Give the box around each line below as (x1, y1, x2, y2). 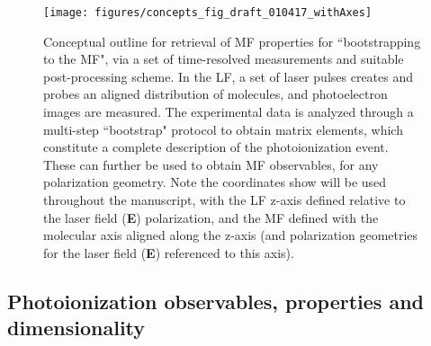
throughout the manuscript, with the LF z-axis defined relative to (43, 191, 406, 208)
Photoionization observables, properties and (7, 287, 424, 315)
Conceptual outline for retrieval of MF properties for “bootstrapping (43, 31, 421, 50)
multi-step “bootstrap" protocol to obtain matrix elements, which (43, 120, 403, 138)
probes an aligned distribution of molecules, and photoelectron (43, 84, 388, 103)
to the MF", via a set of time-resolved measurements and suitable (43, 49, 404, 68)
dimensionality (7, 314, 146, 342)
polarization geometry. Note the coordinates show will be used (43, 173, 387, 191)
